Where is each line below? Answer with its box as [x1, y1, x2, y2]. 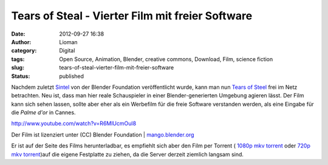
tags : [11, 55, 25, 63]
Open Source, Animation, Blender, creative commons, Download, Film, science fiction [59, 55, 273, 63]
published [59, 73, 84, 80]
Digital [59, 47, 75, 54]
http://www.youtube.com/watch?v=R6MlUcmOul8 [11, 120, 137, 127]
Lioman [59, 38, 78, 45]
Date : [11, 30, 26, 37]
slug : [11, 64, 24, 71]
